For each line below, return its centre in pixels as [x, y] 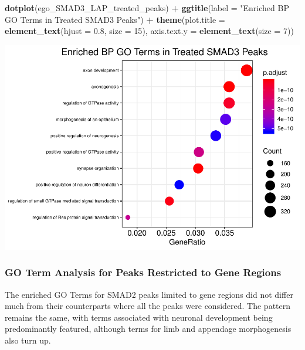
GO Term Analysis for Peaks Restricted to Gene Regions [143, 272]
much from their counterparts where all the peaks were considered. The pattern [148, 306]
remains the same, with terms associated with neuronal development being [139, 317]
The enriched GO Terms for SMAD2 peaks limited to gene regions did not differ [149, 294]
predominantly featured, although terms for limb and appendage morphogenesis [148, 329]
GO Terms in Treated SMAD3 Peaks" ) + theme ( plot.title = [115, 19]
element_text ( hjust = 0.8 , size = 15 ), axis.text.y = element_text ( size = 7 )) [149, 31]
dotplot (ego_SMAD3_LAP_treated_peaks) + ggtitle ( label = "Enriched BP [147, 8]
